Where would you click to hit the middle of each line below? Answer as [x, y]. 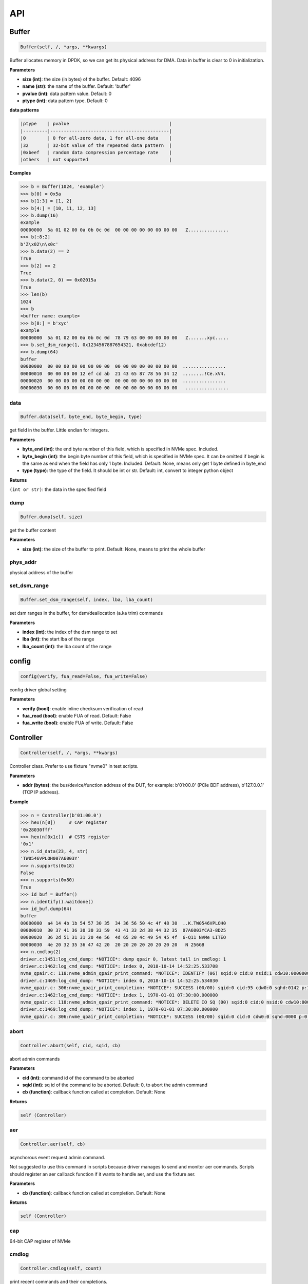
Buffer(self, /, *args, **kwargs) [64, 47]
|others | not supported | [96, 160]
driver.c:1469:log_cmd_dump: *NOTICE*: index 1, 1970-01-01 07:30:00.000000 [119, 1009]
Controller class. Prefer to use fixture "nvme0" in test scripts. [74, 766]
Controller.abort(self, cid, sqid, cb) [70, 1045]
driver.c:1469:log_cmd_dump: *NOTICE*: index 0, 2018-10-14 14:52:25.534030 [119, 980]
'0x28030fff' [37, 830]
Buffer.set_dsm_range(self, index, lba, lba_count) [87, 600]
